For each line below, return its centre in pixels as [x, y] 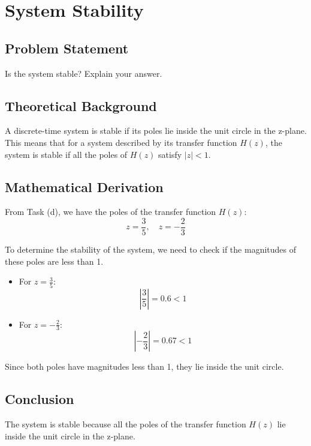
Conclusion [40, 399]
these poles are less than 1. [54, 261]
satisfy [170, 154]
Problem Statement [67, 48]
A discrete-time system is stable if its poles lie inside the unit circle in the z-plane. [156, 131]
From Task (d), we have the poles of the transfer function [111, 212]
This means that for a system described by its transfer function [121, 142]
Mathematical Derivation [84, 186]
